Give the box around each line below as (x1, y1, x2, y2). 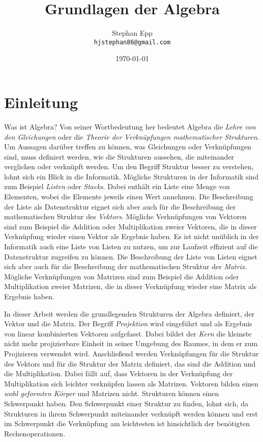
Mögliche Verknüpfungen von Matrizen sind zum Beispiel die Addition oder (4, 271, 239, 281)
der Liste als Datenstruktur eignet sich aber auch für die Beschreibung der (4, 201, 236, 212)
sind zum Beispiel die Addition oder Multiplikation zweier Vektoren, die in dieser (4, 221, 257, 231)
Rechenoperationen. (4, 428, 66, 438)
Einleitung (4, 91, 78, 112)
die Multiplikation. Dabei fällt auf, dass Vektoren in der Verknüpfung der (4, 368, 233, 379)
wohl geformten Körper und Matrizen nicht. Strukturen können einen (4, 388, 219, 399)
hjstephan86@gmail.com (94, 38, 171, 46)
